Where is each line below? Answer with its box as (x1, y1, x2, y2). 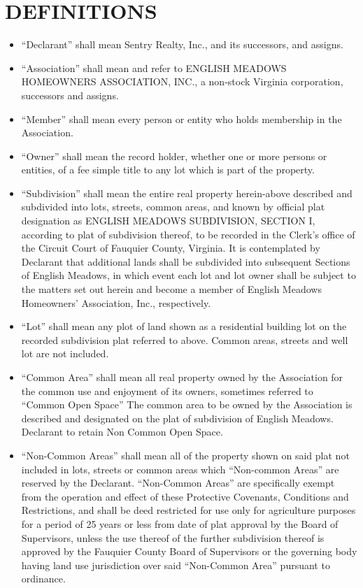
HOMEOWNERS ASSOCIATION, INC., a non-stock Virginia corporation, (21, 74, 343, 89)
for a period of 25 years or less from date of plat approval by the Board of (21, 516, 339, 531)
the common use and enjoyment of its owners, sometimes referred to (21, 383, 313, 398)
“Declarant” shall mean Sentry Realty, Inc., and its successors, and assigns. (21, 37, 343, 52)
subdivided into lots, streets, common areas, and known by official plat (21, 199, 325, 214)
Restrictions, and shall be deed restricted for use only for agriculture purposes (21, 503, 356, 517)
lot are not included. (21, 346, 109, 361)
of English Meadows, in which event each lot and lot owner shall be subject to (21, 268, 356, 282)
